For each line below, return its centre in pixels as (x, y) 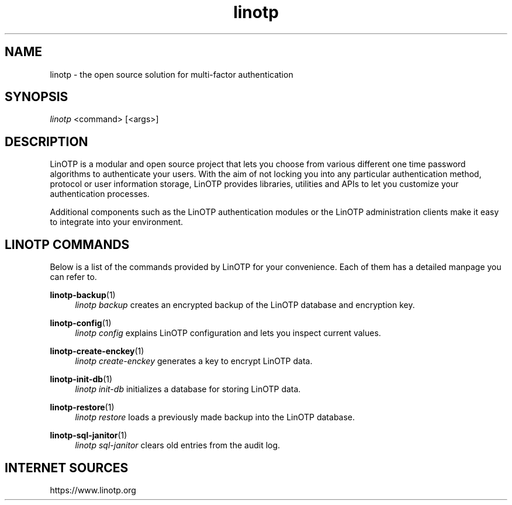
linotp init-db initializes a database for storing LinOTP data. (188, 389)
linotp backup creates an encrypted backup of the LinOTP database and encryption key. (245, 305)
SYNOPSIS (37, 97)
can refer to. (73, 277)
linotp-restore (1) (82, 407)
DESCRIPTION (46, 141)
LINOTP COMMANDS (67, 244)
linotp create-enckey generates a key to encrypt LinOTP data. (194, 361)
